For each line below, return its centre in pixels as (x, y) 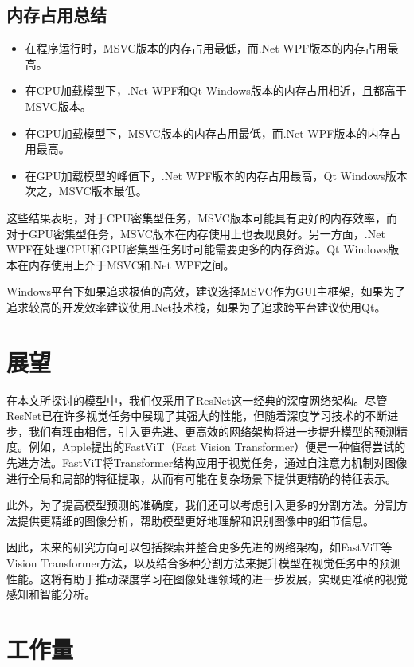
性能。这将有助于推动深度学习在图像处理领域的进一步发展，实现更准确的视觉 (207, 578)
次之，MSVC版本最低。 (86, 191)
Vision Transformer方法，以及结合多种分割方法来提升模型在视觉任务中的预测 (204, 562)
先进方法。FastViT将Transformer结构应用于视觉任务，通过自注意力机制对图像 (207, 463)
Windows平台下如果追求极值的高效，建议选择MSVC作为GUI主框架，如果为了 (206, 291)
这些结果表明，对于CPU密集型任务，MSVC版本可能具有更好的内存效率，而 (202, 217)
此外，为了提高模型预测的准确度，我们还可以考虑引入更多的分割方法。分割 (201, 505)
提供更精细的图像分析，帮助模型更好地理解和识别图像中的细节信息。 (195, 520)
